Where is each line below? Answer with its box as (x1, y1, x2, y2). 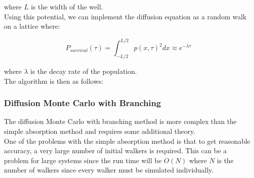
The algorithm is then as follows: (4, 75, 103, 86)
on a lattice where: (4, 21, 60, 31)
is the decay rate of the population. (30, 66, 137, 76)
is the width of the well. (31, 1, 103, 11)
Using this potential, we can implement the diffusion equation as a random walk (4, 11, 247, 21)
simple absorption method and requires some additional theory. (4, 126, 196, 136)
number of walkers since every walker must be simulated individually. (4, 165, 213, 175)
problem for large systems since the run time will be (4, 155, 162, 165)
